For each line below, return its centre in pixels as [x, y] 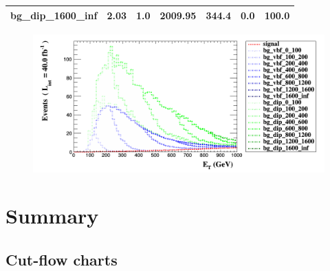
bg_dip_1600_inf [54, 15]
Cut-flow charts [62, 259]
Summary [52, 216]
